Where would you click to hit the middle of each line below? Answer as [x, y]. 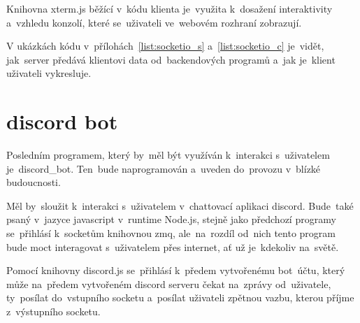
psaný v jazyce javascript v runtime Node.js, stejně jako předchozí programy [171, 219]
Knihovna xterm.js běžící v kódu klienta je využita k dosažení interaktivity [170, 8]
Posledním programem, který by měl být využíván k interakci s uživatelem [168, 155]
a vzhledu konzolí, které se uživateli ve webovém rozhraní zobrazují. [154, 22]
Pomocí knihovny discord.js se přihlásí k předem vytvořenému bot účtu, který [176, 270]
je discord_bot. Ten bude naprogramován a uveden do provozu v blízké [164, 168]
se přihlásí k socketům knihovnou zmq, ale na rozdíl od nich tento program [171, 233]
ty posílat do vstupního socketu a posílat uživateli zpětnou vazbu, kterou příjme [180, 297]
